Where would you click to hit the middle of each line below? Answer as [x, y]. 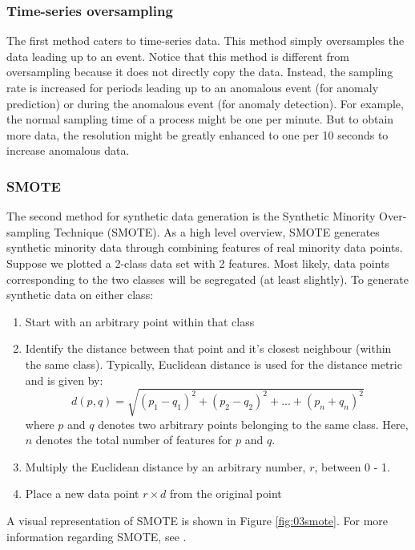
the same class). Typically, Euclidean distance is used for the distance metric [214, 364]
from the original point [226, 493]
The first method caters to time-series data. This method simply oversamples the [205, 40]
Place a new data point [82, 493]
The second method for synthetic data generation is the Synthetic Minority [191, 216]
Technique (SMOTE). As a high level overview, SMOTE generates [217, 231]
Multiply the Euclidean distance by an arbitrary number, [165, 466]
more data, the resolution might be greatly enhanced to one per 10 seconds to [197, 134]
